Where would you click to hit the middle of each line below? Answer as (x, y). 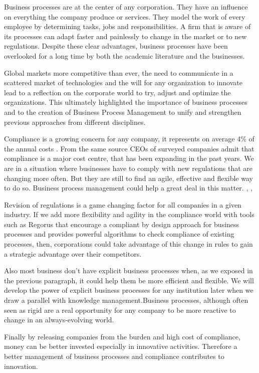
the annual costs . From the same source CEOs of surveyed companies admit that (129, 148)
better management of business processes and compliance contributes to (114, 356)
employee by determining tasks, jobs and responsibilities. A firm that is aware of (127, 26)
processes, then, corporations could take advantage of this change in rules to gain (128, 244)
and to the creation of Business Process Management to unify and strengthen (123, 112)
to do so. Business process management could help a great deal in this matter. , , (128, 188)
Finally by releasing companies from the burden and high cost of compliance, (122, 336)
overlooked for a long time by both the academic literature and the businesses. (124, 55)
